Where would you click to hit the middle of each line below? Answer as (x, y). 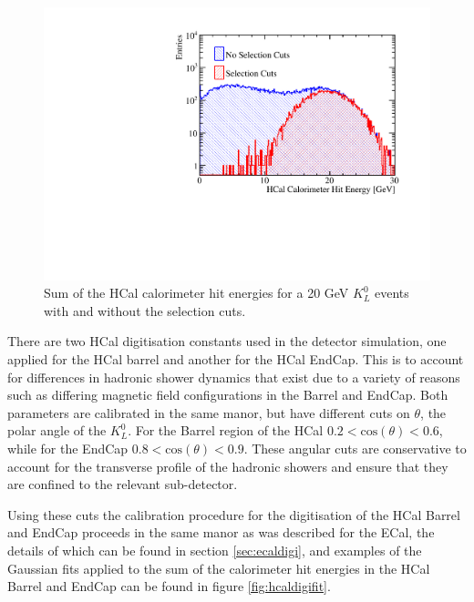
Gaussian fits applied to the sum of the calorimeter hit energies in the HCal (219, 568)
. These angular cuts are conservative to (355, 448)
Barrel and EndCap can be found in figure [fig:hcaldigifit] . (169, 586)
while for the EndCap (68, 448)
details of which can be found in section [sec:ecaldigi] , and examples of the (215, 550)
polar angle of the (57, 430)
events (392, 293)
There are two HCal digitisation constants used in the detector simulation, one (227, 341)
